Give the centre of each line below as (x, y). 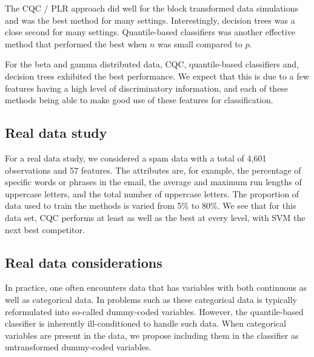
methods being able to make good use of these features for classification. (139, 100)
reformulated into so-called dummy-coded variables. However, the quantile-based (154, 311)
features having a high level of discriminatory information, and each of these (147, 88)
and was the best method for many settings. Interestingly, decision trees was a (150, 20)
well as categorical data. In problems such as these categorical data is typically (151, 299)
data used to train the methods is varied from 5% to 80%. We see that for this (151, 206)
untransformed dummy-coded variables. (78, 347)
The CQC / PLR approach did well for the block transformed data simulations (152, 8)
